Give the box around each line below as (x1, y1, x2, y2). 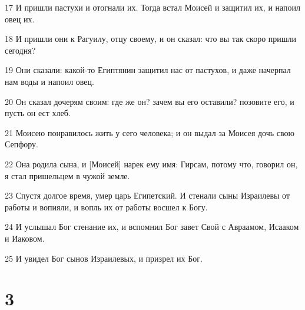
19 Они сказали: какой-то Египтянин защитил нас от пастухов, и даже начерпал (5, 64, 291, 76)
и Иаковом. (5, 232, 45, 244)
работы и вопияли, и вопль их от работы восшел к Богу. (5, 200, 208, 213)
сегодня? (5, 44, 36, 56)
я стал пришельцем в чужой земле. (5, 169, 130, 182)
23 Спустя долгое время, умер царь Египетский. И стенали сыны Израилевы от (5, 189, 290, 202)
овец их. (5, 12, 35, 25)
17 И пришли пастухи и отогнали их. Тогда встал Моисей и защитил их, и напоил (5, 1, 301, 13)
